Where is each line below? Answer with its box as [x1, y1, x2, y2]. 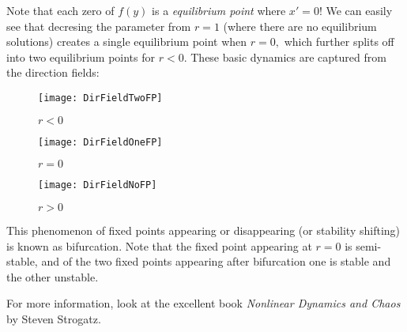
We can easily [326, 2, 393, 18]
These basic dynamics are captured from [190, 48, 386, 65]
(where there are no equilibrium [223, 17, 377, 34]
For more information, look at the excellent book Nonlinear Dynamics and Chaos [6, 295, 401, 311]
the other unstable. [6, 268, 99, 285]
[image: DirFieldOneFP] [38, 136, 163, 148]
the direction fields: [6, 64, 100, 81]
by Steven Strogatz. [6, 310, 101, 326]
